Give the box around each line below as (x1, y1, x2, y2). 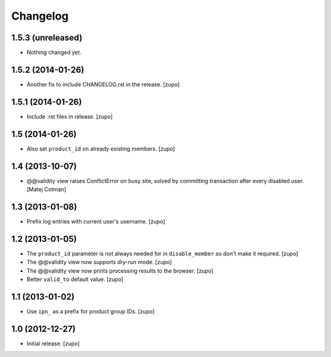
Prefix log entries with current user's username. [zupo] (26, 217, 165, 225)
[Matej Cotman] (26, 186, 67, 193)
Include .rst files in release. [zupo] (26, 113, 113, 120)
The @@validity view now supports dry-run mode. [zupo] (26, 258, 172, 266)
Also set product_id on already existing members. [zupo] (26, 145, 175, 152)
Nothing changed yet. (26, 49, 82, 56)
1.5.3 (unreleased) (11, 32, 83, 43)
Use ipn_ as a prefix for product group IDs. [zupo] (26, 307, 155, 315)
